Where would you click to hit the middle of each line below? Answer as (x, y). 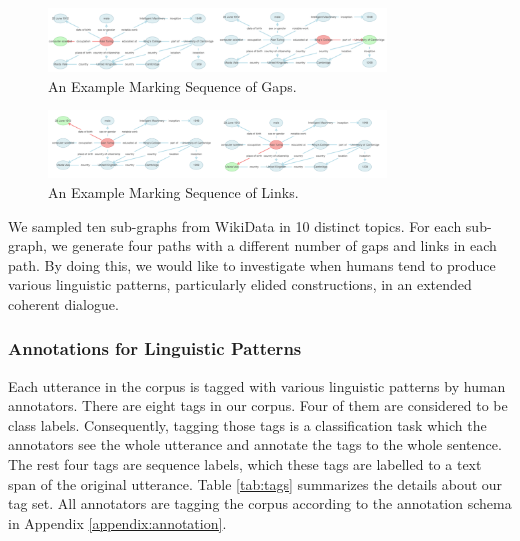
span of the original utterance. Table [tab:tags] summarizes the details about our (255, 483)
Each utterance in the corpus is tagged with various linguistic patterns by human (257, 385)
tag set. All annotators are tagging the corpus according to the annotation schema (260, 503)
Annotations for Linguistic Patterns (155, 348)
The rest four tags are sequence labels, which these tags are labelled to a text (245, 464)
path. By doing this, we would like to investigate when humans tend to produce (252, 264)
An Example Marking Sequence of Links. (173, 191)
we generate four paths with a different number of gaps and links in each (274, 245)
